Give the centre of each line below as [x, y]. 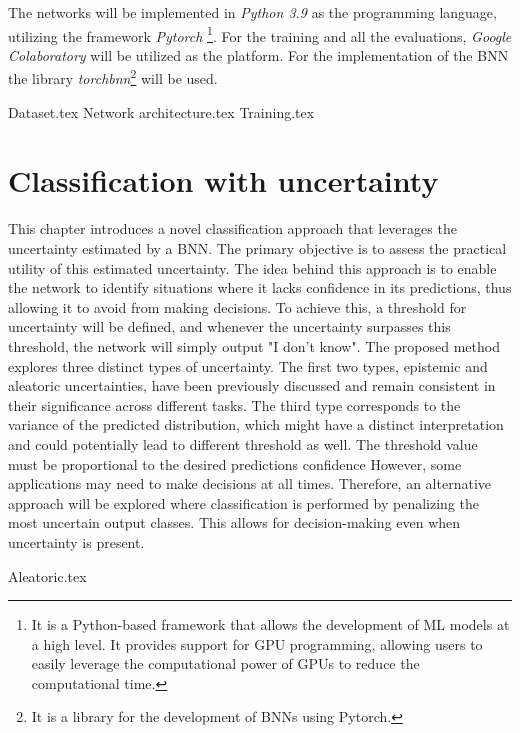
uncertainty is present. [76, 541]
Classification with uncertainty [223, 180]
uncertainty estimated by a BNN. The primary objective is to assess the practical [257, 248]
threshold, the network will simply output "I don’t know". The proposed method [254, 345]
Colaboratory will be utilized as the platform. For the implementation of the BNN [258, 54]
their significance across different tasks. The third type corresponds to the [234, 404]
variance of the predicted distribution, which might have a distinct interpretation [256, 424]
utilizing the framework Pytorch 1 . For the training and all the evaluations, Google [260, 34]
